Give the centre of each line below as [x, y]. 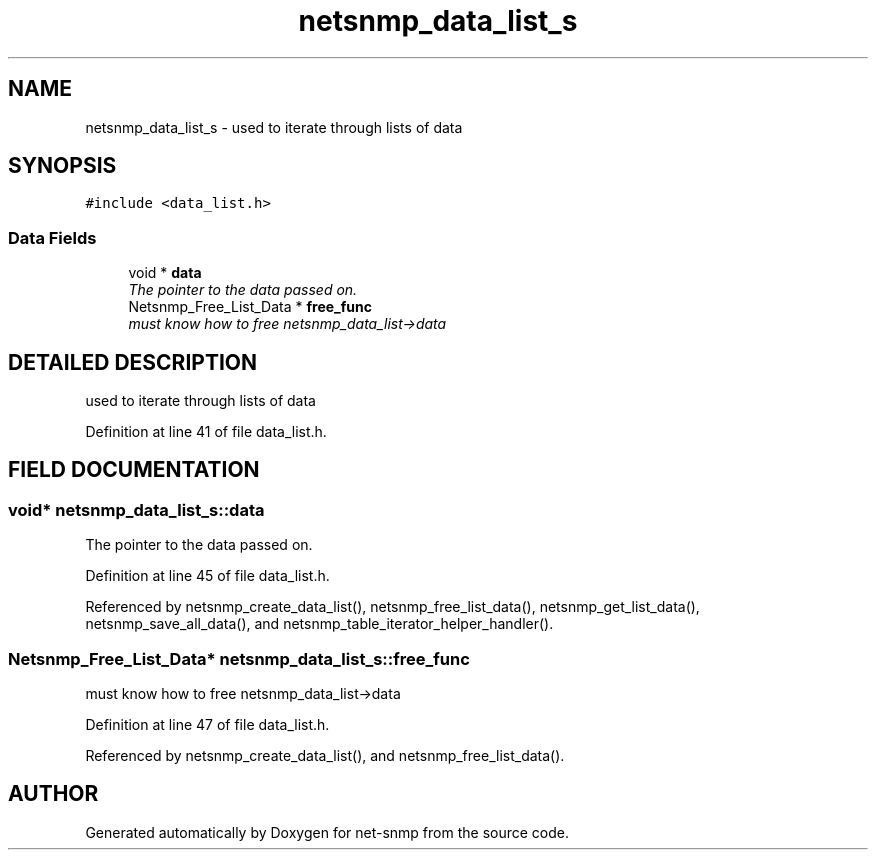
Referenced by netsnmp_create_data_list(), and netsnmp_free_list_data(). [325, 755]
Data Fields [52, 237]
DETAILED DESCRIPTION [133, 362]
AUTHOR [53, 794]
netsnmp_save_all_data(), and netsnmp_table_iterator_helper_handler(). [319, 624]
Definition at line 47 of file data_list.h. [207, 724]
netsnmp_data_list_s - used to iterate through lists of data [274, 127]
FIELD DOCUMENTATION [134, 470]
